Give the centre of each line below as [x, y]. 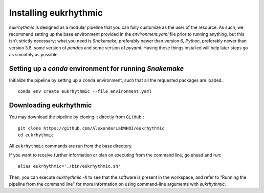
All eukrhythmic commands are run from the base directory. [71, 146]
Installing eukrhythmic [56, 13]
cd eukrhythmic [36, 135]
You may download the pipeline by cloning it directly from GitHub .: [77, 117]
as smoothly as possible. [34, 55]
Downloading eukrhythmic [51, 105]
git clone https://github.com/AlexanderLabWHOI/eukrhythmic [91, 128]
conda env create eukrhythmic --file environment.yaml [85, 91]
